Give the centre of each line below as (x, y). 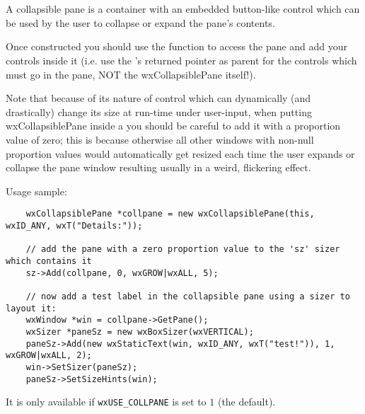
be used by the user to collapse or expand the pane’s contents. (140, 22)
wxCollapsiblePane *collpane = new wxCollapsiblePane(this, (170, 214)
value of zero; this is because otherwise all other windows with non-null (160, 139)
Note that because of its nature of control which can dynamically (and (158, 98)
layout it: (31, 308)
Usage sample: (36, 191)
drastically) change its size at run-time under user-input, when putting (159, 111)
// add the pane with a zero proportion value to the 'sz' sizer (183, 249)
